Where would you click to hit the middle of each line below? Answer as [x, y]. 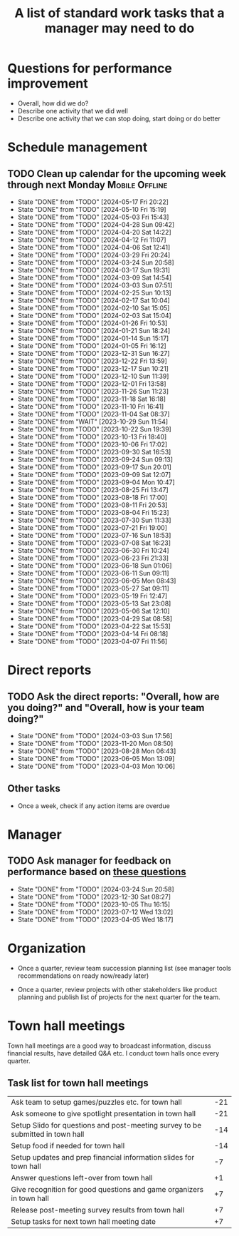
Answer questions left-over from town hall [82, 1178]
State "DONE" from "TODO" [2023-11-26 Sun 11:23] [93, 391]
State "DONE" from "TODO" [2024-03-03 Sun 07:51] [95, 285]
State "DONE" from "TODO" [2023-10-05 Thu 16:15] [94, 904]
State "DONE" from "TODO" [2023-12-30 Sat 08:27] [94, 897]
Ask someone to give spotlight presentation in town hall [103, 1114]
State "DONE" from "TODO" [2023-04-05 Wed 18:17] [95, 919]
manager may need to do [119, 28]
